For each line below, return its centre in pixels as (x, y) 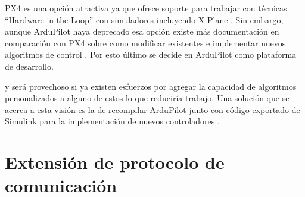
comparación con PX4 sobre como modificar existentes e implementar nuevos (145, 43)
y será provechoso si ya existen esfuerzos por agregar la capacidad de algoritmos (151, 86)
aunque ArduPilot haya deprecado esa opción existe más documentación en (142, 31)
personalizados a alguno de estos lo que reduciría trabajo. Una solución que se (147, 98)
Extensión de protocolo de (115, 162)
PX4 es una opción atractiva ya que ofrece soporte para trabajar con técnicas (146, 8)
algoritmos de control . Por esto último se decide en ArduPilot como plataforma (151, 54)
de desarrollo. (29, 66)
